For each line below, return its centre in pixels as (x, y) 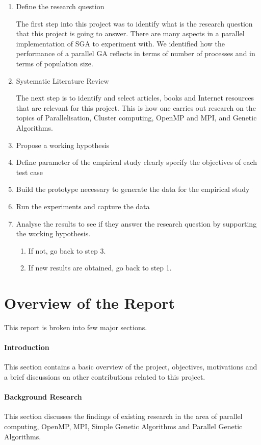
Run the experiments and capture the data (83, 206)
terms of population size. (55, 63)
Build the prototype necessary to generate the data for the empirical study (133, 189)
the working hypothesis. (53, 233)
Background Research (43, 397)
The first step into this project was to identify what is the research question (134, 23)
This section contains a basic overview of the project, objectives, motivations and (131, 367)
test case (30, 172)
